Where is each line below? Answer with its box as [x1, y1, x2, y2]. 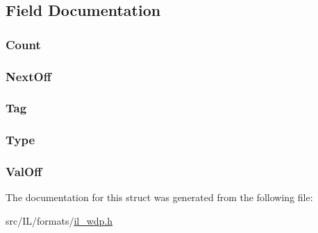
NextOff [6, 67, 51, 85]
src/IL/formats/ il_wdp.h [6, 213, 113, 227]
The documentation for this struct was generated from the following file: [6, 190, 313, 205]
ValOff [6, 163, 42, 180]
